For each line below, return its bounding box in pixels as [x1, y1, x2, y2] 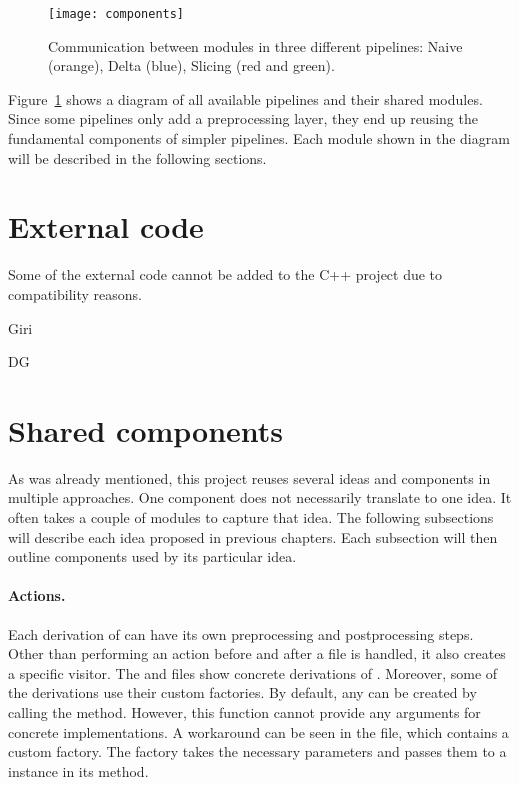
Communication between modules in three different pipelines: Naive [48, 35, 463, 56]
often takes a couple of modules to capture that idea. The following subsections [8, 507, 494, 528]
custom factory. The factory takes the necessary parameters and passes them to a [8, 741, 507, 762]
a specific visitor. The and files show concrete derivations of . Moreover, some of [8, 662, 498, 683]
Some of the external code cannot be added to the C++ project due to [8, 264, 443, 285]
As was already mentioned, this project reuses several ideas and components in [8, 467, 491, 488]
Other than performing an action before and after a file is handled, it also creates [8, 643, 506, 664]
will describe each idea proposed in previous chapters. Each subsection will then [8, 526, 498, 547]
